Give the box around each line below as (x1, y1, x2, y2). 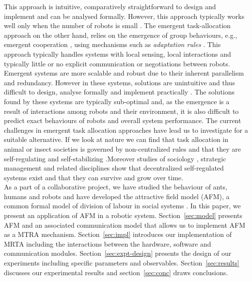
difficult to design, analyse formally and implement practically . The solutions (4, 87, 235, 97)
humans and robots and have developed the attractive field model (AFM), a (4, 191, 230, 201)
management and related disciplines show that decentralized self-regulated (4, 163, 224, 173)
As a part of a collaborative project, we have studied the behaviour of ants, (4, 182, 227, 192)
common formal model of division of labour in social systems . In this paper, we (4, 201, 241, 211)
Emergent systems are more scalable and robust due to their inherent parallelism (4, 68, 244, 78)
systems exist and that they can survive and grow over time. (4, 172, 183, 182)
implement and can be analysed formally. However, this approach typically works (4, 11, 245, 21)
